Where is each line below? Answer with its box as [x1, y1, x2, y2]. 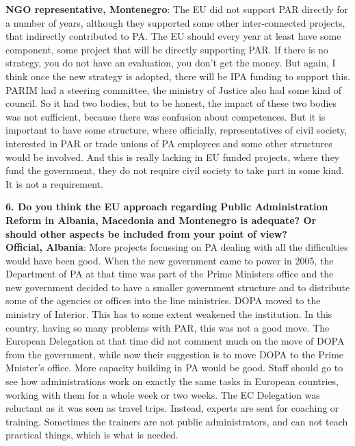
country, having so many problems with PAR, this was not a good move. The [5, 320, 330, 334]
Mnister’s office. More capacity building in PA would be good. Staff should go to [5, 360, 343, 375]
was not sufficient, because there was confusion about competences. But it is [5, 109, 326, 123]
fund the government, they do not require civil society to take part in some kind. [5, 163, 344, 177]
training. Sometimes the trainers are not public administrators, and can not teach [5, 414, 348, 428]
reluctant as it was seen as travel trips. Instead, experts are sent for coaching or [5, 401, 339, 415]
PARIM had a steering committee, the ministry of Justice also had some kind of [5, 82, 342, 97]
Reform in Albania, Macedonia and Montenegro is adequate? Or [5, 212, 317, 227]
